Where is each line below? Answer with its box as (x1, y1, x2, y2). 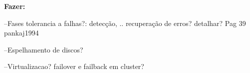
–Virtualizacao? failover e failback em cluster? (4, 61, 144, 71)
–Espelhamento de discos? (4, 44, 83, 54)
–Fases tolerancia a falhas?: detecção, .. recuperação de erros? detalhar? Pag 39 (4, 17, 246, 28)
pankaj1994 (4, 27, 39, 38)
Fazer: (4, 1, 25, 11)
